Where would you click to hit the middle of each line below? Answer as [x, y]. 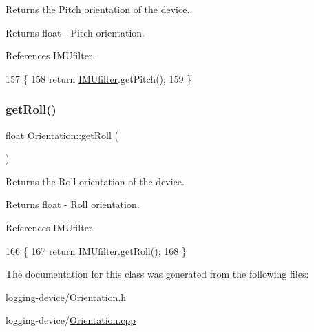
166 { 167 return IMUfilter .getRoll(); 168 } [96, 250]
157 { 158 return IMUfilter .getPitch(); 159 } [99, 78]
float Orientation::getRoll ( [62, 135]
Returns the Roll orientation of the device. [95, 181]
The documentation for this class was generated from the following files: [157, 274]
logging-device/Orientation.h [66, 297]
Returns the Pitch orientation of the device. [98, 9]
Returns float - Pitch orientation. [75, 32]
